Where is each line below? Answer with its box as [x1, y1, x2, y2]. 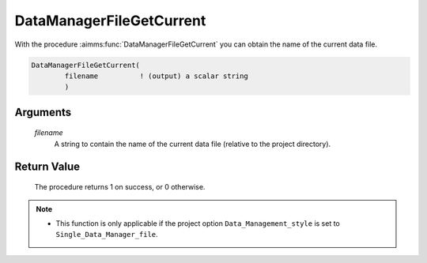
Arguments [14, 105, 72, 118]
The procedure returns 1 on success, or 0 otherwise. [34, 182, 206, 192]
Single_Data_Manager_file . [55, 230, 158, 239]
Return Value [14, 160, 81, 173]
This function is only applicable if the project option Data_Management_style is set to [55, 218, 340, 228]
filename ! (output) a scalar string [64, 71, 248, 81]
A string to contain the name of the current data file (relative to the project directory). [54, 139, 331, 148]
